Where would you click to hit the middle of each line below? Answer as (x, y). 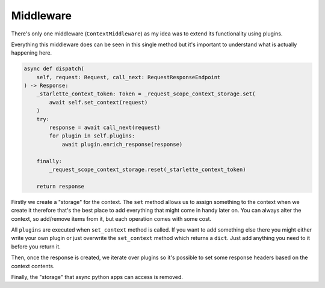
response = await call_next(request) (105, 128)
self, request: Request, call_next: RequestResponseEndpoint (128, 77)
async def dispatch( (54, 69)
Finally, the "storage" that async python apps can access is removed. (97, 277)
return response (60, 186)
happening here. (32, 53)
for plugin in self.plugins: (92, 136)
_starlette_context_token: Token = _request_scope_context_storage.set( (146, 94)
